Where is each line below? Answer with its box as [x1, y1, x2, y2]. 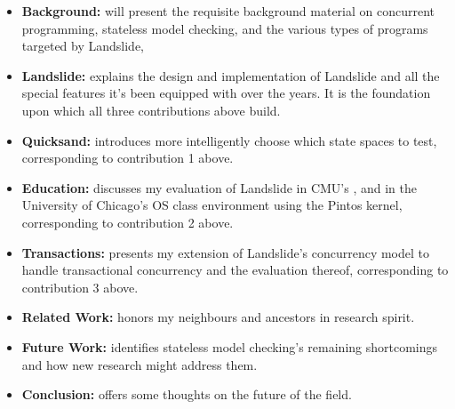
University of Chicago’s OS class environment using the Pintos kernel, [21, 196, 403, 214]
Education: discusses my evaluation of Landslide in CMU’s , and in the [21, 178, 417, 196]
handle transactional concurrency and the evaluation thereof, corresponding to [21, 261, 449, 279]
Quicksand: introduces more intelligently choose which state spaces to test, [21, 131, 437, 149]
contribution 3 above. [21, 277, 139, 296]
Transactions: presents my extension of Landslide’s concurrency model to [21, 243, 430, 261]
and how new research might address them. [21, 355, 258, 373]
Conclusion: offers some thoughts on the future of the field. [21, 385, 352, 404]
